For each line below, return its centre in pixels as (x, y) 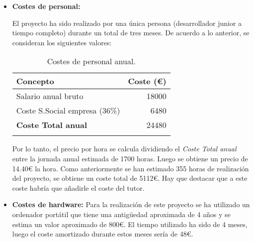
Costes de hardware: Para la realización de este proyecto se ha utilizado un (131, 204)
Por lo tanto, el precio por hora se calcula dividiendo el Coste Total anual (124, 149)
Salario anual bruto (50, 96)
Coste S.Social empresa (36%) (68, 111)
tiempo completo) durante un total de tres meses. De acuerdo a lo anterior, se (131, 33)
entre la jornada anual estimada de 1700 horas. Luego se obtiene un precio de (130, 158)
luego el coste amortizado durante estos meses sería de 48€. (103, 234)
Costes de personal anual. (91, 61)
